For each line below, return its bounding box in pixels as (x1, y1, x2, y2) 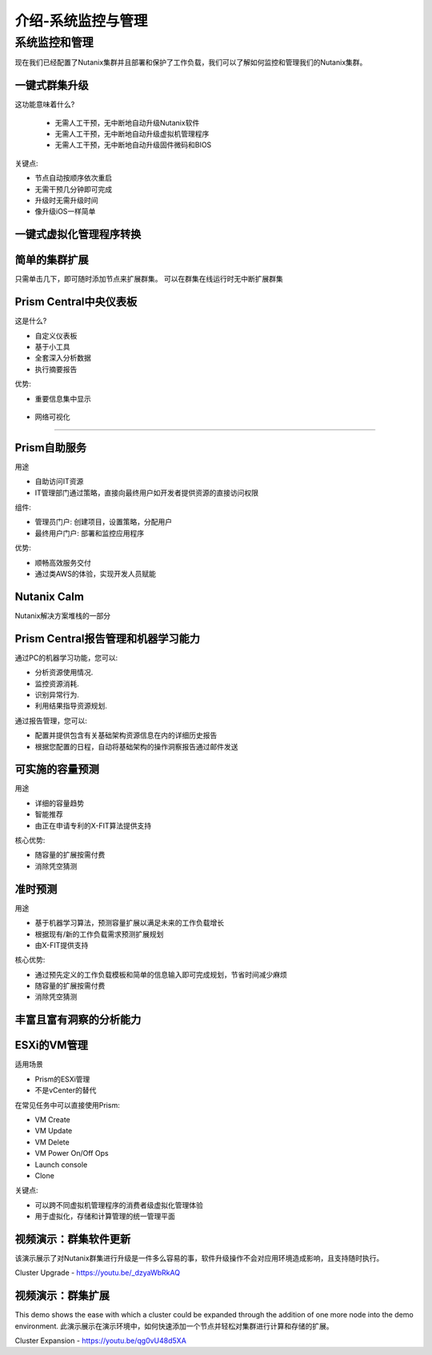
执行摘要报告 (34, 364, 78, 374)
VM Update (34, 1126, 73, 1136)
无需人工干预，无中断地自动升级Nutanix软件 (54, 118, 200, 127)
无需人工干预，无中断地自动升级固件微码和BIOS (54, 140, 212, 150)
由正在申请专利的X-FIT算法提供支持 (34, 821, 152, 830)
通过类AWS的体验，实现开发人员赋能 (34, 569, 156, 579)
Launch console (34, 1160, 88, 1169)
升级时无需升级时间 (34, 196, 98, 206)
